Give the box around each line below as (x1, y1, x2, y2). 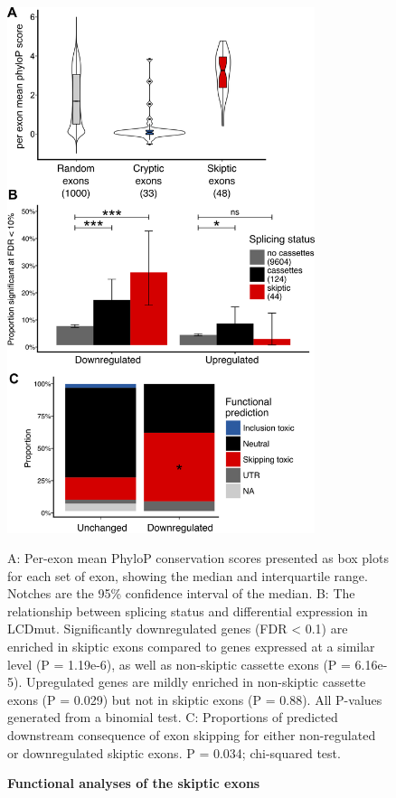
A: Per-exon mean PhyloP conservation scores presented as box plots (7, 549, 389, 568)
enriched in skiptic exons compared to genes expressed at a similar (7, 637, 375, 656)
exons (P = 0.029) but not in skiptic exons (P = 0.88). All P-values (7, 690, 382, 709)
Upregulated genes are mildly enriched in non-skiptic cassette (25, 672, 366, 691)
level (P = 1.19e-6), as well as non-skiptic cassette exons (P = (7, 654, 351, 673)
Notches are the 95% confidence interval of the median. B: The (7, 584, 355, 603)
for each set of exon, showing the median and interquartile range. (7, 566, 368, 585)
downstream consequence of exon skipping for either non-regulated (7, 726, 376, 745)
